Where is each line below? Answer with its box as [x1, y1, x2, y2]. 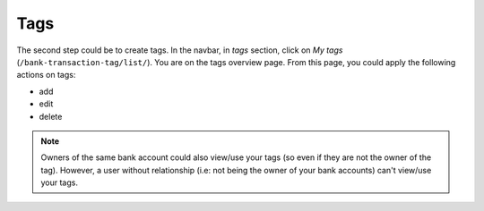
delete [39, 111, 63, 122]
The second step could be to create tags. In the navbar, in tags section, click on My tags [16, 45, 343, 55]
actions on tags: [16, 70, 76, 80]
